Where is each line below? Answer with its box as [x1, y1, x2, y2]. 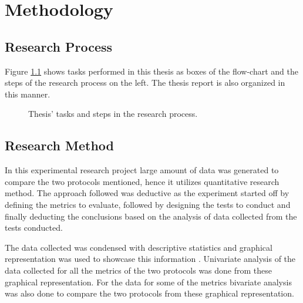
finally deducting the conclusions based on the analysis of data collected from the [5, 210, 297, 222]
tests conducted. [5, 221, 63, 234]
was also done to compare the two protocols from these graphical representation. [5, 287, 294, 299]
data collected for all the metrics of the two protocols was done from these [5, 264, 272, 276]
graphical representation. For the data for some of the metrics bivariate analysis [5, 275, 292, 288]
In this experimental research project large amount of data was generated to [5, 164, 279, 176]
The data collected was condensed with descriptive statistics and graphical [5, 241, 272, 253]
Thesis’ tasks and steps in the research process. [28, 107, 198, 120]
